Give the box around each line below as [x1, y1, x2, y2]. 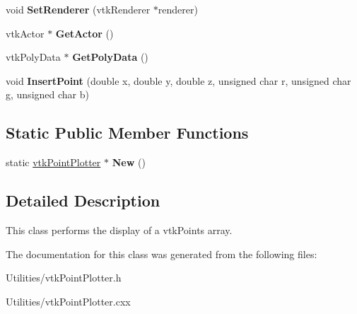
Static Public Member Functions [6, 122, 249, 144]
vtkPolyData [6, 50, 61, 64]
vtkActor [6, 25, 45, 40]
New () [112, 155, 146, 170]
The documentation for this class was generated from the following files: [6, 246, 317, 261]
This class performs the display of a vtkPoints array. [6, 222, 233, 237]
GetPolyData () [72, 50, 148, 64]
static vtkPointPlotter [6, 155, 101, 170]
